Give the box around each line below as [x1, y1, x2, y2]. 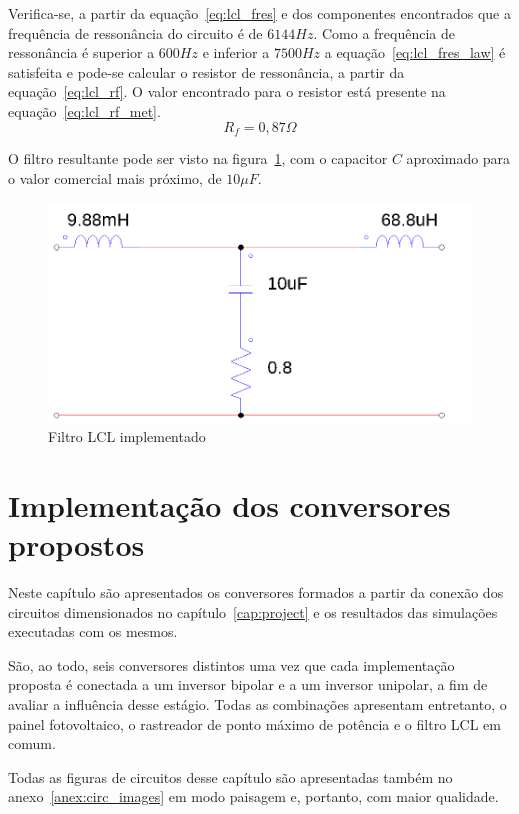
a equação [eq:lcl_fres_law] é [324, 42, 506, 63]
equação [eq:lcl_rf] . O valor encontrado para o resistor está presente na [8, 81, 446, 102]
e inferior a [202, 42, 270, 63]
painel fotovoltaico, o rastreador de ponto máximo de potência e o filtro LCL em [8, 713, 501, 734]
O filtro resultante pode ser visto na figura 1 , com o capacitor [8, 148, 388, 169]
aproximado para [406, 148, 511, 169]
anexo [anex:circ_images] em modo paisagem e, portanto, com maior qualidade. [8, 786, 499, 807]
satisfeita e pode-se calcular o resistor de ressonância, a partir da [8, 61, 405, 82]
